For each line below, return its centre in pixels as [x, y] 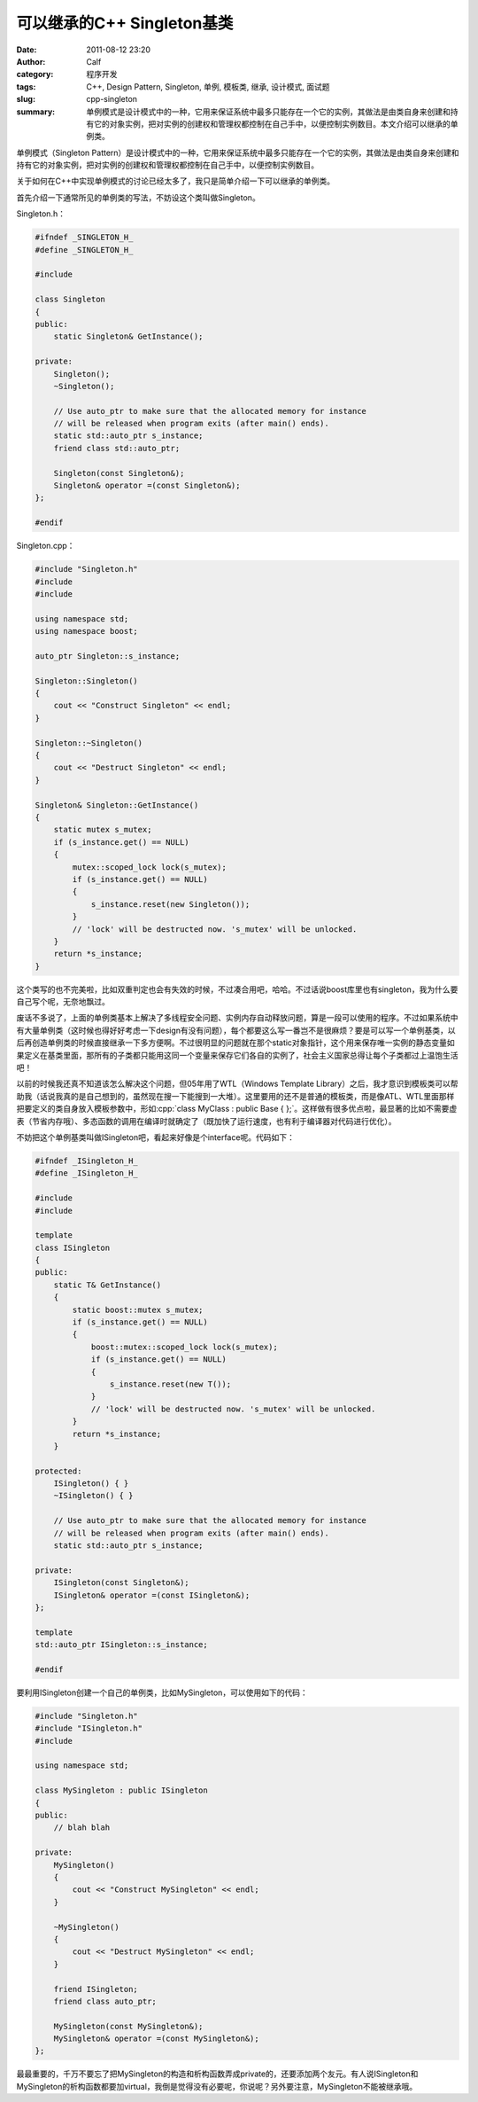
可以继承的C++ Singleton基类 [125, 23]
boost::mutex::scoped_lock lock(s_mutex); [184, 1347]
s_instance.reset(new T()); [170, 1384]
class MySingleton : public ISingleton [121, 1790]
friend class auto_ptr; [105, 2001]
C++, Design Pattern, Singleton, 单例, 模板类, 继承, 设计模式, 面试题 [208, 86]
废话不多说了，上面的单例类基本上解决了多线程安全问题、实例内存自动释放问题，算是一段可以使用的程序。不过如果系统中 [237, 1018]
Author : [31, 61]
